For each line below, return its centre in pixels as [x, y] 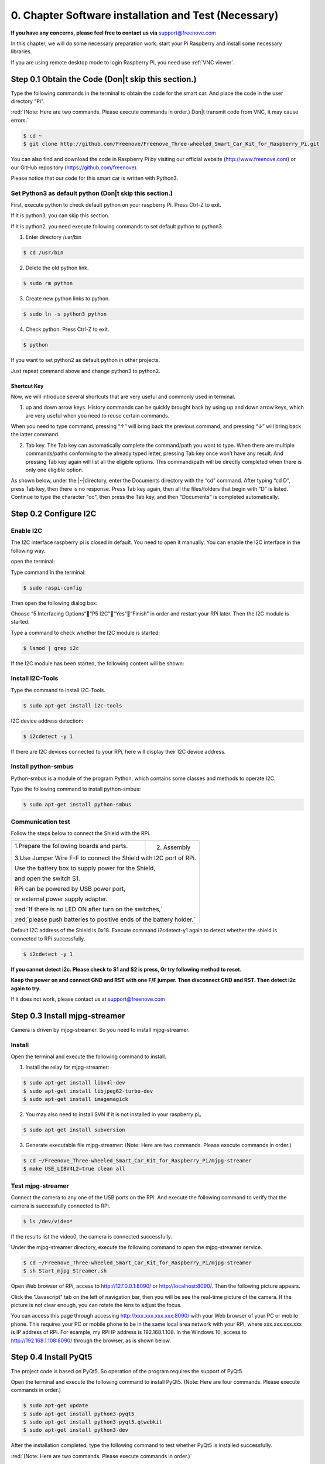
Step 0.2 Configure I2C [54, 514]
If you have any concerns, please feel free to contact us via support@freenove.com [113, 33]
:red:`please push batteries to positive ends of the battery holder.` [105, 919]
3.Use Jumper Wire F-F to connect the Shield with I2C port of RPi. [105, 858]
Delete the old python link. [57, 268]
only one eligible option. [54, 470]
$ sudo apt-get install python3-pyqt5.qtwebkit [93, 1422]
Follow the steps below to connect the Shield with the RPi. [81, 833]
